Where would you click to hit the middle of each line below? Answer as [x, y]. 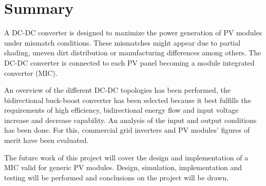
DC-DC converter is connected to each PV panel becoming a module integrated [129, 62]
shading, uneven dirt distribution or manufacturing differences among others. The [133, 53]
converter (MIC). [31, 73]
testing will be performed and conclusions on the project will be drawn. [117, 177]
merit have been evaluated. [46, 140]
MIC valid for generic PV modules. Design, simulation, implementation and [123, 167]
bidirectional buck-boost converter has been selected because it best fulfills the [128, 100]
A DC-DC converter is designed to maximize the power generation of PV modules [133, 33]
